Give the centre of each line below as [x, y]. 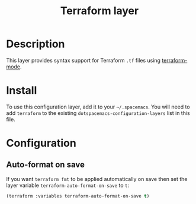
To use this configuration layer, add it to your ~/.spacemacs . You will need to [98, 107]
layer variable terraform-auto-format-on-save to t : [68, 185]
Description [36, 44]
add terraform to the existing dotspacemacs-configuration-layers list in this [98, 113]
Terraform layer [99, 11]
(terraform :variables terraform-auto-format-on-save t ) [78, 196]
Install [22, 91]
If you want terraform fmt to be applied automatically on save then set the [97, 179]
